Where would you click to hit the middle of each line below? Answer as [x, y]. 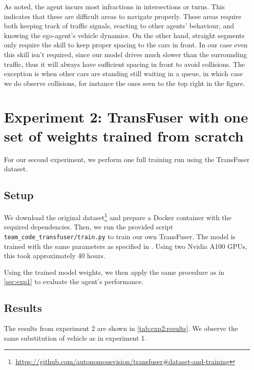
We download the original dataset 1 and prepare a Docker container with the [118, 216]
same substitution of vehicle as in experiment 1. [75, 338]
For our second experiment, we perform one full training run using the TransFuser [127, 159]
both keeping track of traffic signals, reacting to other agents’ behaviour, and [119, 26]
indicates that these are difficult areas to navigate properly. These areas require [123, 16]
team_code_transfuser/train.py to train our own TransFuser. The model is [120, 236]
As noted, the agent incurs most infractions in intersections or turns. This [114, 6]
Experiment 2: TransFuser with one [126, 116]
